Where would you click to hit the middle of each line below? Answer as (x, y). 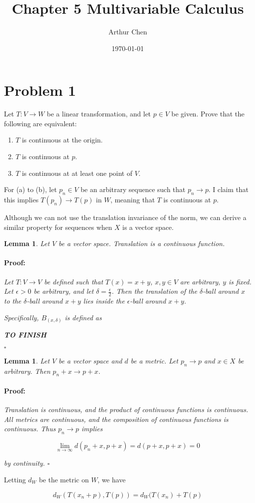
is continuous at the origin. (62, 140)
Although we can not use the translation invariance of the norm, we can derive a (125, 217)
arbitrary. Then (27, 371)
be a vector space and (90, 360)
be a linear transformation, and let (99, 114)
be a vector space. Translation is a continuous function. (142, 243)
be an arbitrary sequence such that (133, 189)
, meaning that (133, 200)
